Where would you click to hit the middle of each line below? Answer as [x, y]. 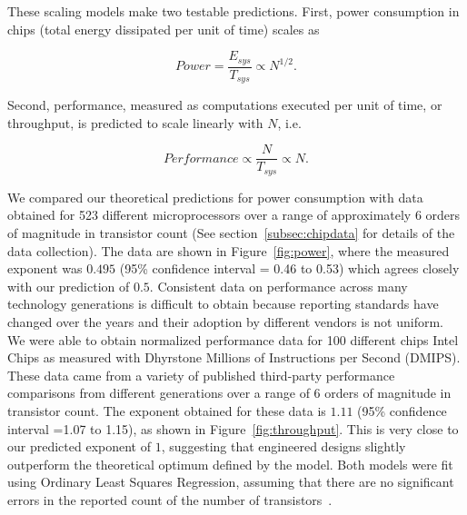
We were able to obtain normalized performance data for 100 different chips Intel [233, 339]
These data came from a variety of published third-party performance [201, 375]
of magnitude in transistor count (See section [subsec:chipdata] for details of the [231, 233]
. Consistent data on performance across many [278, 286]
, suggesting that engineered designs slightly [283, 446]
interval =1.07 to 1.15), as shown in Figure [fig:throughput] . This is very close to [233, 428]
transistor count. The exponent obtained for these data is [167, 410]
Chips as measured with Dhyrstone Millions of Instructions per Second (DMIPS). [234, 357]
